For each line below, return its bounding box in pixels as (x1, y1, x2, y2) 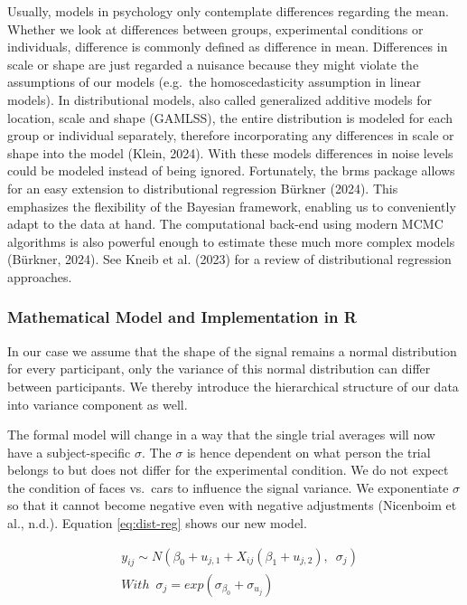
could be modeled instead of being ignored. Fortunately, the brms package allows (7, 161, 455, 180)
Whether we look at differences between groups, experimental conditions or (7, 19, 424, 38)
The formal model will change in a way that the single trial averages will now (7, 425, 435, 444)
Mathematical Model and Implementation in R (7, 306, 357, 328)
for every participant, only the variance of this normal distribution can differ (7, 359, 431, 378)
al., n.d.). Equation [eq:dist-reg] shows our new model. (7, 514, 307, 533)
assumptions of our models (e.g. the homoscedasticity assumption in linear (7, 72, 422, 91)
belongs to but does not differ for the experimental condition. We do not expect (7, 460, 449, 479)
